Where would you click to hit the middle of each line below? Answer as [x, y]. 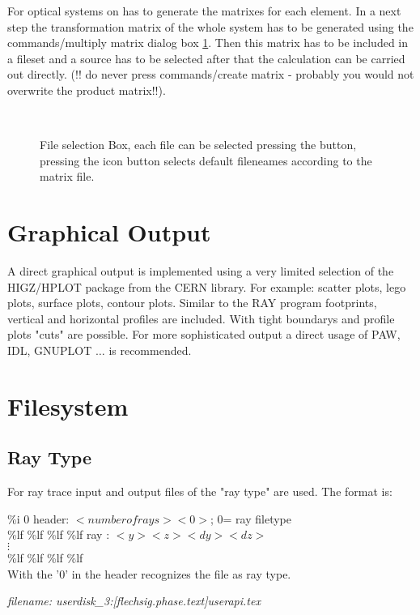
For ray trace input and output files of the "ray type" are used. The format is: [200, 491]
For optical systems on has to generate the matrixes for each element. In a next [204, 11]
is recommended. [150, 350]
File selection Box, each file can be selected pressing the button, [198, 145]
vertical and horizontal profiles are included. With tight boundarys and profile [201, 318]
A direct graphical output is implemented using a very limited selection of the [201, 271]
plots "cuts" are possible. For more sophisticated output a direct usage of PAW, [204, 334]
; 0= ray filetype [251, 518]
